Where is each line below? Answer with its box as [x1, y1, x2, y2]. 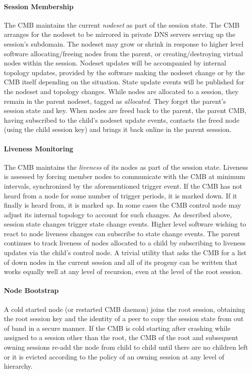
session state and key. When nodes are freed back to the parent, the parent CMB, [4, 105, 247, 115]
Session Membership [4, 1, 74, 11]
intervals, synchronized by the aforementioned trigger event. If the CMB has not [4, 180, 242, 191]
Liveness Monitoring [4, 143, 74, 153]
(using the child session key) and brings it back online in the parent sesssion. [4, 124, 232, 134]
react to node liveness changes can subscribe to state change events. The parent [4, 228, 240, 238]
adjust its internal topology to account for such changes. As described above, [4, 209, 232, 219]
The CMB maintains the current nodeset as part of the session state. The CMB [4, 19, 240, 30]
